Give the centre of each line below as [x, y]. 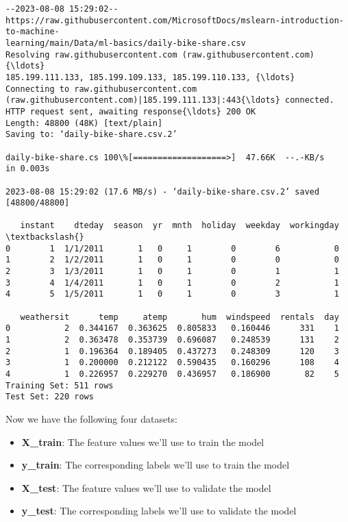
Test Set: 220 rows [50, 397]
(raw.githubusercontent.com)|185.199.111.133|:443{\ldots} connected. [170, 100]
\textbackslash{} [45, 237]
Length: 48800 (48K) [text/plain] [84, 123]
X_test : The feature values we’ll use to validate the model [146, 487]
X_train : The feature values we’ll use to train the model [143, 442]
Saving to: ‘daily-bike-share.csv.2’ [91, 135]
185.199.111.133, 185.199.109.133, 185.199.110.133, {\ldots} [150, 77]
